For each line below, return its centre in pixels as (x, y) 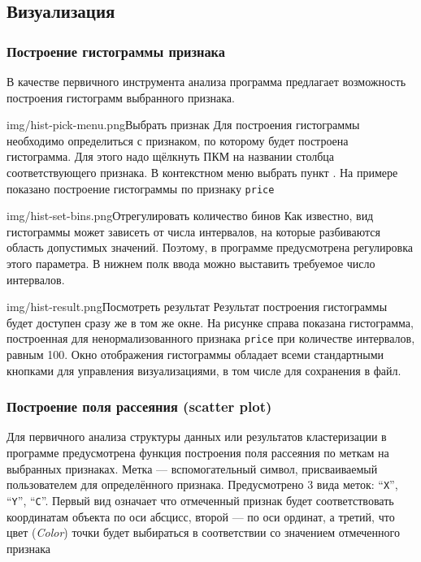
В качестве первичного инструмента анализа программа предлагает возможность (206, 81)
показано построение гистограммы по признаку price (141, 188)
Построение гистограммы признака (116, 51)
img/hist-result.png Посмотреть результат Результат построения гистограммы (197, 307)
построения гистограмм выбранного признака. (121, 97)
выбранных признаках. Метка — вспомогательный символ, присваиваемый (192, 468)
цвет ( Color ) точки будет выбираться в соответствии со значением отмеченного (203, 532)
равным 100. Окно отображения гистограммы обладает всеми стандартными (195, 354)
